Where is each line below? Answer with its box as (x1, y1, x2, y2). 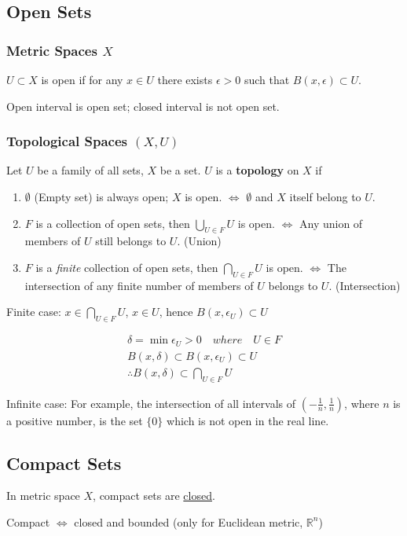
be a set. (159, 162, 201, 178)
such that (244, 72, 290, 87)
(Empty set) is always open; (34, 189, 169, 204)
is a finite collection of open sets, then (35, 259, 218, 275)
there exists (157, 72, 213, 87)
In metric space (6, 487, 80, 504)
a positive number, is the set (6, 412, 143, 428)
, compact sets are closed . (93, 487, 215, 504)
